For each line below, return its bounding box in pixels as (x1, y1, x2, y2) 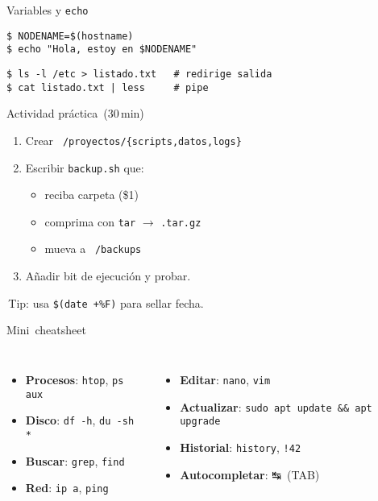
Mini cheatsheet (6, 321, 86, 338)
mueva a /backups (44, 240, 142, 257)
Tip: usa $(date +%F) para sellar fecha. (8, 294, 204, 311)
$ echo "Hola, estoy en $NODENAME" (6, 43, 197, 56)
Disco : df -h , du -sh (25, 412, 135, 429)
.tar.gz (160, 217, 201, 229)
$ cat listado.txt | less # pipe (6, 81, 209, 93)
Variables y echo (6, 2, 89, 18)
